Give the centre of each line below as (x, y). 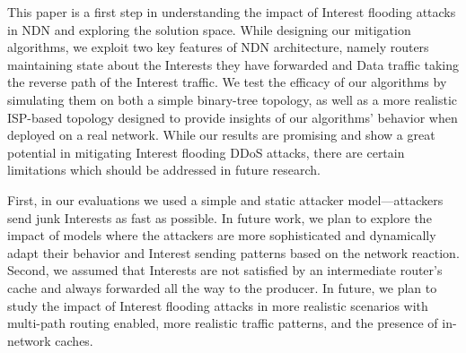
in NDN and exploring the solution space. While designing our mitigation (209, 29)
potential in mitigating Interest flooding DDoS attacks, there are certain (206, 152)
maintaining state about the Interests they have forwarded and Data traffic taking (233, 64)
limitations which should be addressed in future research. (164, 170)
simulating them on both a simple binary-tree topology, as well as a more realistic (233, 99)
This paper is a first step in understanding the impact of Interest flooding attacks (232, 12)
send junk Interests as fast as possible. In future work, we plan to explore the (220, 217)
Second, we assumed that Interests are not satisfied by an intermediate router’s (225, 270)
